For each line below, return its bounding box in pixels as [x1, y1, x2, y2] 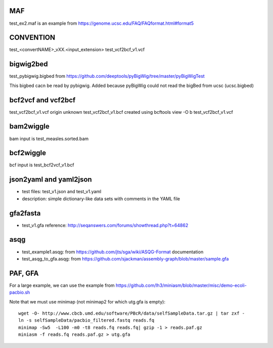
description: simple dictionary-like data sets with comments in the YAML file [22, 195, 180, 202]
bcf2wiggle [9, 149, 47, 157]
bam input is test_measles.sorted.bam [9, 136, 89, 142]
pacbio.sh [9, 289, 30, 295]
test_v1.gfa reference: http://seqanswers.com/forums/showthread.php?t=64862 [22, 222, 189, 228]
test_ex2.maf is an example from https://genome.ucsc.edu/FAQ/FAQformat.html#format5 [9, 20, 194, 26]
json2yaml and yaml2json [9, 175, 92, 184]
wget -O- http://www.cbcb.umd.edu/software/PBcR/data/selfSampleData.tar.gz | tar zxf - [18, 311, 245, 316]
